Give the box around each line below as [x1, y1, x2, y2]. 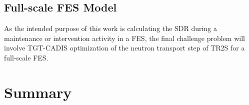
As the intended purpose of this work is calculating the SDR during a [4, 23, 217, 33]
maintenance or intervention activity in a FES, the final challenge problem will [4, 32, 245, 43]
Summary [4, 81, 72, 102]
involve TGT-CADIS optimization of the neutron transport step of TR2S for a [4, 42, 245, 53]
